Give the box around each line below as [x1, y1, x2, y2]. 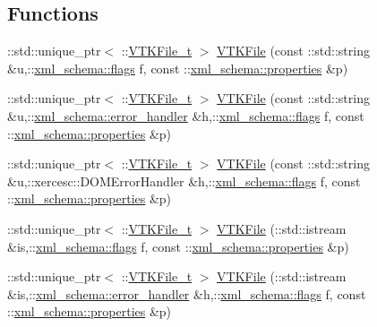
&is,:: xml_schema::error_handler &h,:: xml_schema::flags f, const [7, 284, 366, 303]
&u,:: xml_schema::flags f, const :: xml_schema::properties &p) [7, 58, 348, 77]
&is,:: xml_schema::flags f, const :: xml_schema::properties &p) [7, 237, 349, 255]
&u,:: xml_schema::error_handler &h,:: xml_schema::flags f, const [7, 106, 364, 125]
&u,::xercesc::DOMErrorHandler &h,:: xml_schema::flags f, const [7, 171, 361, 190]
